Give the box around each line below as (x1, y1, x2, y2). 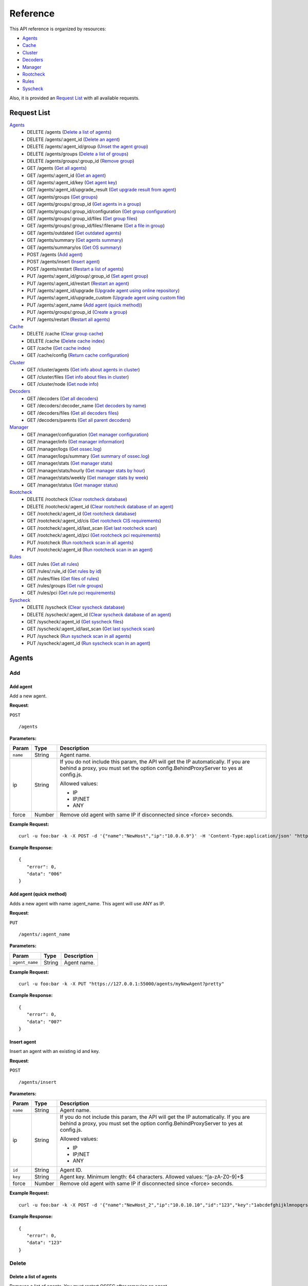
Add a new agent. (9, 693, 47, 699)
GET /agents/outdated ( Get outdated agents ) (27, 229, 122, 236)
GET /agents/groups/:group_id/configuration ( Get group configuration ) (27, 208, 177, 215)
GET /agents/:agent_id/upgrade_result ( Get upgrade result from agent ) (27, 187, 177, 193)
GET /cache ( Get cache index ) (27, 345, 91, 351)
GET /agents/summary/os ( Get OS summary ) (27, 244, 122, 251)
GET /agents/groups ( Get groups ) (27, 193, 98, 200)
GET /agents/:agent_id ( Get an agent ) (27, 172, 106, 178)
